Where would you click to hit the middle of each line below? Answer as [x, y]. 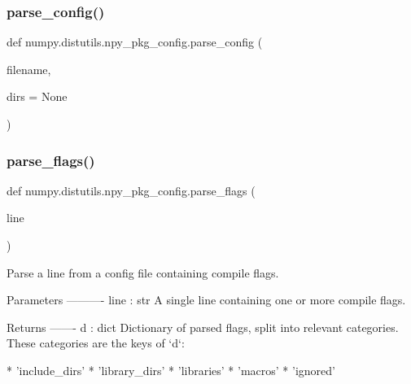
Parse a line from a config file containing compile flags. [143, 272]
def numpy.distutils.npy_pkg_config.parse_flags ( [131, 190]
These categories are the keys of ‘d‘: [96, 343]
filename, [29, 69]
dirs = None [37, 96]
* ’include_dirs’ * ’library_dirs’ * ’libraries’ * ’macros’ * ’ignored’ [171, 370]
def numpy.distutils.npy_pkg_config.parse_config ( [135, 42]
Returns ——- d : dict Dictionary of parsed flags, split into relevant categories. [203, 327]
